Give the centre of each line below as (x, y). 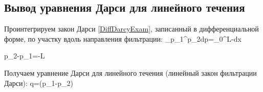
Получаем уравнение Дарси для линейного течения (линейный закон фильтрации (130, 72)
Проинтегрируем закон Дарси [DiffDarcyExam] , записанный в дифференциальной (131, 29)
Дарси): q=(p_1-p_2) (39, 83)
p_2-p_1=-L (25, 56)
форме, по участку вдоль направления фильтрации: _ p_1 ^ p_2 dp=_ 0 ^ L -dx (123, 38)
